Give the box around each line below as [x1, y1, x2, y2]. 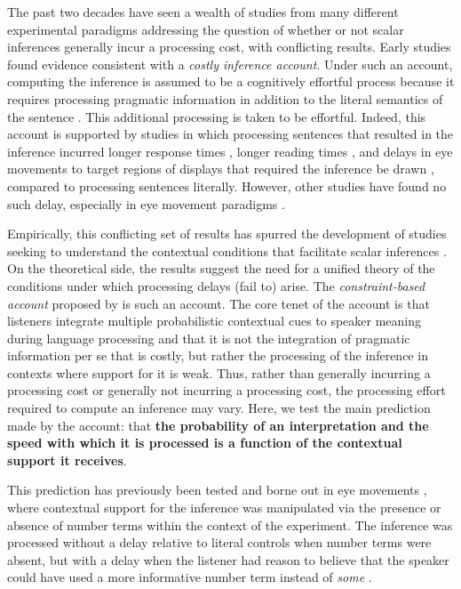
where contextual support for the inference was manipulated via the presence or [7, 498, 441, 517]
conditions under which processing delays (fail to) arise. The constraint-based [7, 276, 425, 294]
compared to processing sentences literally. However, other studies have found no [7, 176, 447, 195]
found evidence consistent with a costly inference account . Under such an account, [7, 54, 453, 73]
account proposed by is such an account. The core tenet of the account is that [7, 294, 430, 312]
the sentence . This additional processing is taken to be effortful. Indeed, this [7, 107, 426, 125]
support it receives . [7, 450, 127, 469]
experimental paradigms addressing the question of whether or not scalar [7, 20, 404, 38]
